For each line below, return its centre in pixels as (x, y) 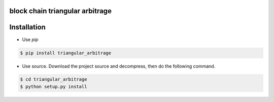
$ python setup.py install (54, 87)
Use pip (30, 39)
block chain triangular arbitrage (60, 11)
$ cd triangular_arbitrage (54, 79)
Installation (27, 27)
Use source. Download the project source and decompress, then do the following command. (119, 66)
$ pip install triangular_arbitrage (66, 53)
